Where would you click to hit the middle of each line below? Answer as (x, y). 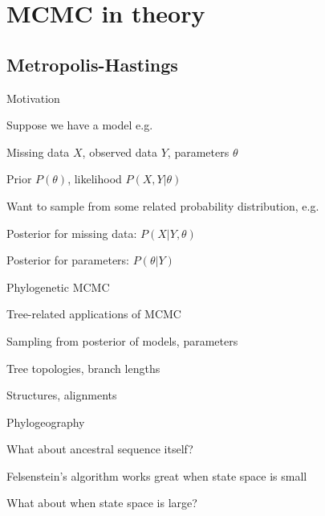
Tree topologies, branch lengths (83, 368)
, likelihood (95, 179)
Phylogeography (46, 422)
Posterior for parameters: (68, 260)
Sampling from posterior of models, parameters (122, 340)
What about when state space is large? (102, 503)
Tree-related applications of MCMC (94, 314)
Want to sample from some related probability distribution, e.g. (163, 205)
